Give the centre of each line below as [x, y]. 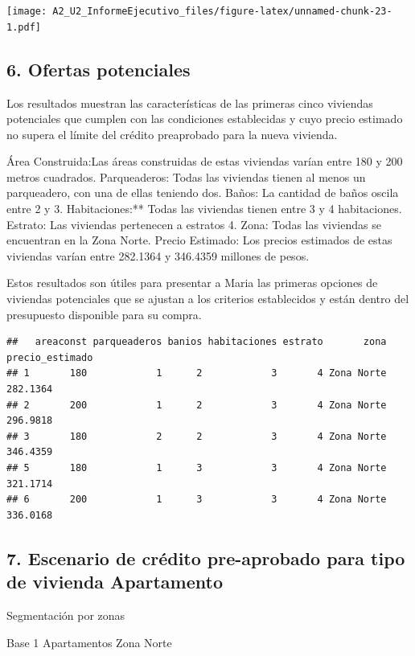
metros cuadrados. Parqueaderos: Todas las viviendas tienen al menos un [186, 176]
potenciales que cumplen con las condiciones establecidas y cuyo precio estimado [205, 119]
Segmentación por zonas [66, 615]
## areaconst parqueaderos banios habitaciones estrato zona [197, 342]
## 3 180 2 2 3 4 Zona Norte [197, 436]
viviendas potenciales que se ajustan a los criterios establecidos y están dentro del [208, 299]
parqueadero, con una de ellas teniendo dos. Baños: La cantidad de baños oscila [203, 193]
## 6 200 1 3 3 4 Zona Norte [197, 500]
